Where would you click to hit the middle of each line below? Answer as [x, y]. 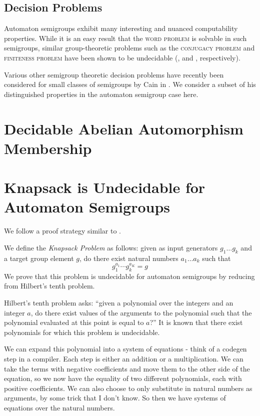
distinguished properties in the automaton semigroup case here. [101, 94]
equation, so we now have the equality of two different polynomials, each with [123, 378]
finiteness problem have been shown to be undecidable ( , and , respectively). [122, 57]
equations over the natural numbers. [59, 407]
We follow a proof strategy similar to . [63, 231]
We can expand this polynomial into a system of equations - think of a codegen [125, 349]
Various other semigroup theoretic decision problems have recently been [114, 74]
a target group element [39, 258]
